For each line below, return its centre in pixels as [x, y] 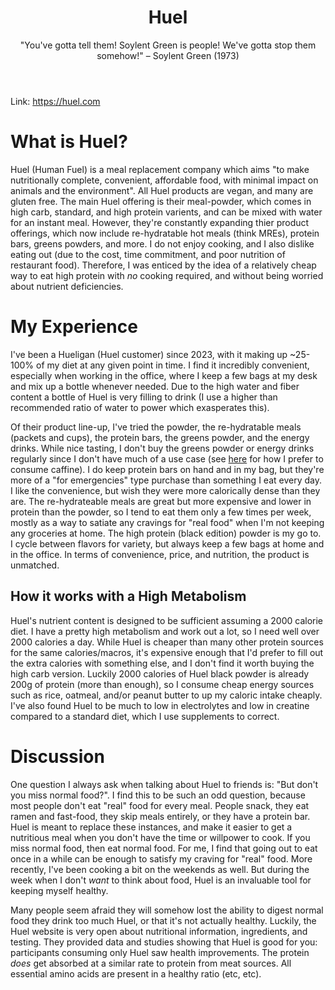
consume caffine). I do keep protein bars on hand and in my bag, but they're [167, 469]
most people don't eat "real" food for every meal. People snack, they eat [160, 805]
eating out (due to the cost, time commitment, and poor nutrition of [148, 254]
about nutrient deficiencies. [67, 286]
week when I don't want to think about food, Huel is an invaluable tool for [161, 880]
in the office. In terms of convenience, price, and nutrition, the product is [160, 554]
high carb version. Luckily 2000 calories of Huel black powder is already [160, 673]
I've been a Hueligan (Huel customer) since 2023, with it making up [149, 354]
